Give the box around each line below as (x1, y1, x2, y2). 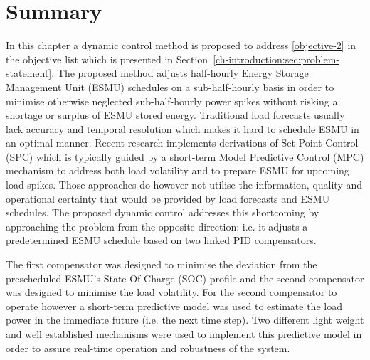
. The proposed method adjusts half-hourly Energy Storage (51, 65, 309, 80)
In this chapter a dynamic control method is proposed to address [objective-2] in (6, 38, 356, 53)
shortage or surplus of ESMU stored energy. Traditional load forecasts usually (6, 107, 345, 122)
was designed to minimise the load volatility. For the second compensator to (6, 285, 337, 300)
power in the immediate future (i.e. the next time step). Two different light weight (6, 312, 364, 327)
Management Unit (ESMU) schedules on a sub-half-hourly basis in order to (6, 79, 334, 94)
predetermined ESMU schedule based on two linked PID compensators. (6, 233, 317, 248)
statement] (6, 65, 52, 80)
